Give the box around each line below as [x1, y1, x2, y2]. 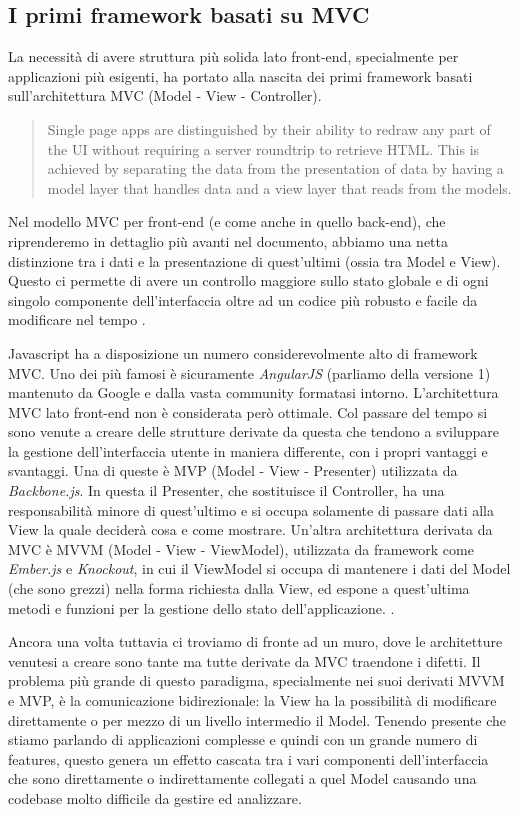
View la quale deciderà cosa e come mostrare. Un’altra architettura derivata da [8, 519, 493, 540]
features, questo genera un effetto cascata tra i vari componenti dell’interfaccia [8, 748, 489, 769]
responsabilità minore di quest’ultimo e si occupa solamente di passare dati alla [8, 499, 494, 520]
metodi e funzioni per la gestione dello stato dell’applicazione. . [8, 597, 395, 618]
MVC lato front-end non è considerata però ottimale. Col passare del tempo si [8, 401, 488, 422]
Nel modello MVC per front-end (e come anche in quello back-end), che [8, 211, 446, 232]
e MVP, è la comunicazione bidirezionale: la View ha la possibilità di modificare [8, 690, 497, 711]
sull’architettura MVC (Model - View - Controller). [8, 85, 322, 106]
